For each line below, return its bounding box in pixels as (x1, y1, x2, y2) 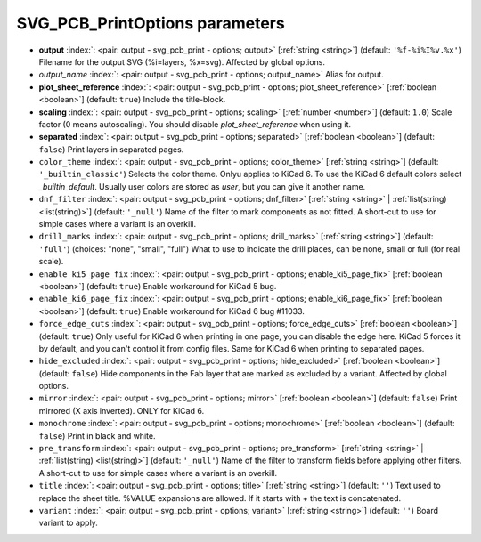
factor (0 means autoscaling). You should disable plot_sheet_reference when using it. (38, 118, 352, 129)
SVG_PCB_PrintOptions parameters (16, 13, 285, 33)
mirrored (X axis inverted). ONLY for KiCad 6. (38, 405, 205, 416)
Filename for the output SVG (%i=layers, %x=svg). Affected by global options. (38, 56, 325, 67)
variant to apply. (38, 517, 98, 529)
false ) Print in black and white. (38, 430, 156, 441)
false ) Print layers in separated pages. (38, 143, 184, 155)
